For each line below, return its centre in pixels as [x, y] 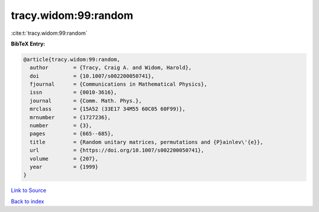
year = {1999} [64, 167]
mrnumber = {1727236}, [70, 117]
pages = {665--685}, [72, 134]
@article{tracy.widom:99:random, [72, 59]
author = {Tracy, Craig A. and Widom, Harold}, [111, 68]
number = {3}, [61, 126]
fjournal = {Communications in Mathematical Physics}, [118, 84]
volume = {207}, [64, 159]
